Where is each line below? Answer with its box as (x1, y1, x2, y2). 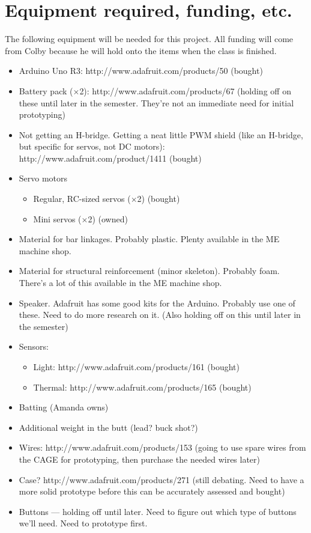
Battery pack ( (19, 84, 73, 97)
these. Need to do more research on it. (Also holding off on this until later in (19, 308, 301, 321)
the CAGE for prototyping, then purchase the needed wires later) (19, 452, 261, 465)
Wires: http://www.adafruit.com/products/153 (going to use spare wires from (19, 441, 306, 454)
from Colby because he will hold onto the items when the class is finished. (5, 44, 277, 56)
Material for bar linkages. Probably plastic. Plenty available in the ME (19, 233, 280, 245)
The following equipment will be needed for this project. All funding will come (5, 32, 294, 45)
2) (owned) (88, 212, 128, 225)
